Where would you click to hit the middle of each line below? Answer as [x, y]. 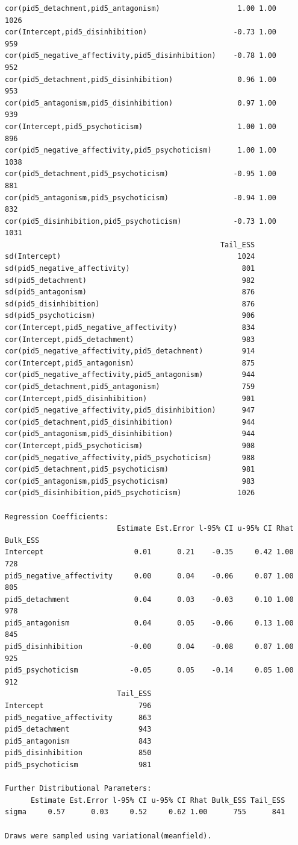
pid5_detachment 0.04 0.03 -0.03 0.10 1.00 [149, 599]
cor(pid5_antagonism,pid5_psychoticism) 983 [130, 481]
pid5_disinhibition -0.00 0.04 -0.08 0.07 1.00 [149, 647]
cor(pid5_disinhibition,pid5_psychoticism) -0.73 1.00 [141, 221]
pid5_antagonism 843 [78, 741]
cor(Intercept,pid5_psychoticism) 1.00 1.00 [141, 126]
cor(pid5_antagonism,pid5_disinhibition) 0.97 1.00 [141, 103]
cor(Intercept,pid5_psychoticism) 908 [130, 445]
